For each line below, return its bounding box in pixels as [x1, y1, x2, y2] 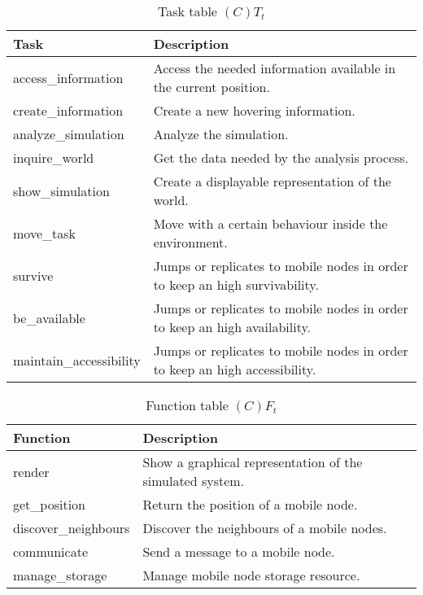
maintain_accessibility [13, 350, 141, 370]
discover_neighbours [13, 518, 130, 537]
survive [13, 265, 54, 285]
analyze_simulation [13, 125, 124, 143]
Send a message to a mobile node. [142, 542, 335, 561]
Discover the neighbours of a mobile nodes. [142, 518, 387, 537]
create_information [13, 101, 124, 120]
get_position [13, 495, 85, 514]
